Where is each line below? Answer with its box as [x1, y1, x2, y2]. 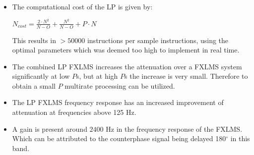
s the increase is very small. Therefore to [125, 71, 248, 81]
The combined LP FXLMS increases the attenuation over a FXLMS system [12, 61, 242, 71]
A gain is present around [12, 123, 87, 134]
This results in [12, 35, 56, 45]
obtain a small [12, 80, 56, 91]
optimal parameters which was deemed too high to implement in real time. [12, 45, 240, 55]
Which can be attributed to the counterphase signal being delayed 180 [12, 133, 226, 144]
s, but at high [76, 71, 118, 81]
